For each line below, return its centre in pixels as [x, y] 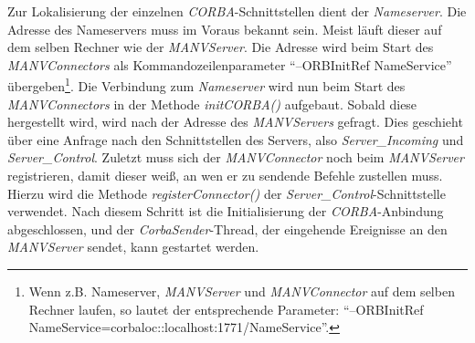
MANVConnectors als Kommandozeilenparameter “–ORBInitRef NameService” [230, 64]
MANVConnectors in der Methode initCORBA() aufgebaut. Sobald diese [212, 104]
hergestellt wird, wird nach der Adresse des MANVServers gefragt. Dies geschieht [235, 122]
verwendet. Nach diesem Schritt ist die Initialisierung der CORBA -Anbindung [226, 211]
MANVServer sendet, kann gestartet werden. [133, 247]
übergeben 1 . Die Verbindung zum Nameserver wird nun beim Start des [206, 85]
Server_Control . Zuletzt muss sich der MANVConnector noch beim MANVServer [236, 157]
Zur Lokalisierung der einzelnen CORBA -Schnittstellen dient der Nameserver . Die [237, 11]
